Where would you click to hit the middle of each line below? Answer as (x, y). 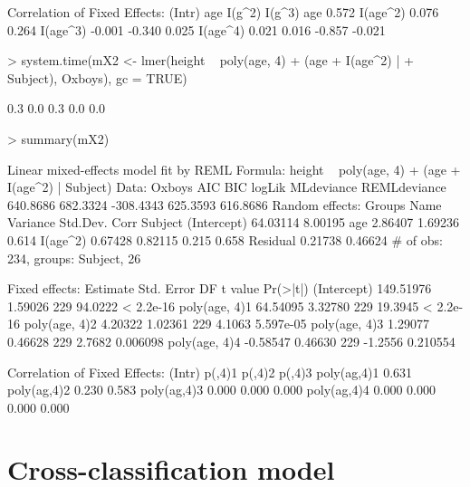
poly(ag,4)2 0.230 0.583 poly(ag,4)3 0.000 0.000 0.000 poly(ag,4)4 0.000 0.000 (221, 390)
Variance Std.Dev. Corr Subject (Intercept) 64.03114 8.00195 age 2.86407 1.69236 (233, 222)
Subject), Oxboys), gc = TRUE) (97, 77)
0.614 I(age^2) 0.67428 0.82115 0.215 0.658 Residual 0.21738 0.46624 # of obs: (225, 239)
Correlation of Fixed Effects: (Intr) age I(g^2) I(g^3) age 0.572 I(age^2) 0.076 (223, 12)
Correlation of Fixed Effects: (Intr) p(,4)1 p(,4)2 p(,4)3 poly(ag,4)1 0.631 (210, 372)
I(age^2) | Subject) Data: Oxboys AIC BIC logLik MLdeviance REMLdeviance (227, 187)
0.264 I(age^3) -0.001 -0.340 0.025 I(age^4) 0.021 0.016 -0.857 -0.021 (197, 29)
